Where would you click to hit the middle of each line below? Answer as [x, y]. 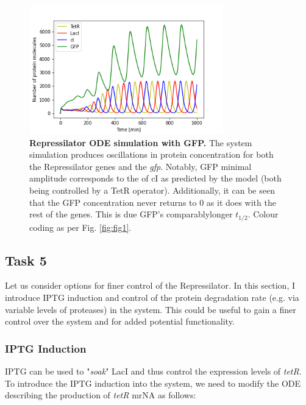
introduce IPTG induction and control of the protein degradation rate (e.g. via [152, 297]
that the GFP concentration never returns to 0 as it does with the [153, 202]
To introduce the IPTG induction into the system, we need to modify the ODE [153, 383]
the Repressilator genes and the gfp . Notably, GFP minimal [141, 166]
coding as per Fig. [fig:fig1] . [80, 227]
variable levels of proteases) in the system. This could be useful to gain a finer [151, 309]
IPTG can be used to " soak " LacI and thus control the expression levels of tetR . [153, 371]
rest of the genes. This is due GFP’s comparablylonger [131, 214]
